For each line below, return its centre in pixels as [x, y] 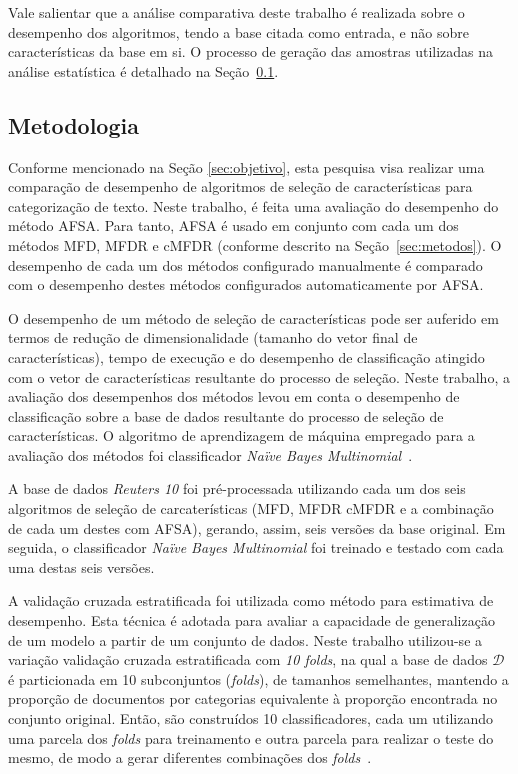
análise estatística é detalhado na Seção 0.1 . [143, 70]
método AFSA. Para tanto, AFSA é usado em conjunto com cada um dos [233, 225]
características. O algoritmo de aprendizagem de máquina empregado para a [241, 435]
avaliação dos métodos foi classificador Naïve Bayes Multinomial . [210, 454]
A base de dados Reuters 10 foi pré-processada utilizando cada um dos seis [237, 488]
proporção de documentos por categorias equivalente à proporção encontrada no [253, 698]
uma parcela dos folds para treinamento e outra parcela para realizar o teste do [251, 737]
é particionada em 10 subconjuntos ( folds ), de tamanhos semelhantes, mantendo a [258, 678]
